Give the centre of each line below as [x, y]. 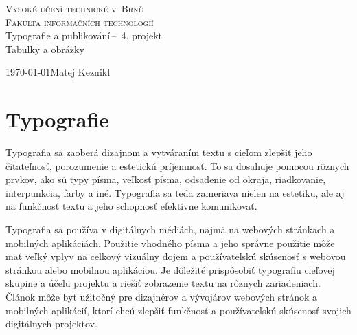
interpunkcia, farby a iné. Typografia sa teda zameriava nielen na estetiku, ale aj [175, 192]
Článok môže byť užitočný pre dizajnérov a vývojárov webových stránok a [162, 297]
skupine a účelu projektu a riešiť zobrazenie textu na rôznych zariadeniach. [163, 283]
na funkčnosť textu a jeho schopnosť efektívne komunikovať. [131, 206]
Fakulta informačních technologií [80, 22]
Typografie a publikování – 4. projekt [84, 35]
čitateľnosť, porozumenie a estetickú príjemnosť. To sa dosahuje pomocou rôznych [177, 165]
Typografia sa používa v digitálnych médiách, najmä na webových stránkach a [170, 229]
